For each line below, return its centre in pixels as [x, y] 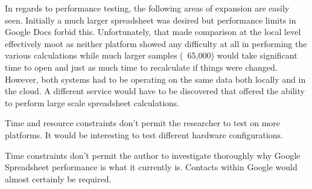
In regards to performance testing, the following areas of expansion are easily [147, 8]
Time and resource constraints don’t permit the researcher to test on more [143, 123]
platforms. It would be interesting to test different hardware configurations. [144, 134]
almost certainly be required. [58, 178]
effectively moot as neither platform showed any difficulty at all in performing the [156, 43]
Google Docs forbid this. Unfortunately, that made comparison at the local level [153, 32]
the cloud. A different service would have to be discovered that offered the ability [155, 91]
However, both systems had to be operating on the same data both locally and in [155, 79]
